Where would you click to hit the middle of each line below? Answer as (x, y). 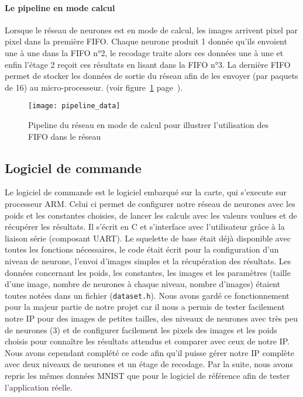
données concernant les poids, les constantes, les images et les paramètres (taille (148, 272)
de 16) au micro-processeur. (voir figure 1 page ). (94, 87)
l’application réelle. (39, 387)
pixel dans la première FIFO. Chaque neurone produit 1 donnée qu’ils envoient (146, 41)
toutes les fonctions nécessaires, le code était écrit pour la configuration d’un (142, 249)
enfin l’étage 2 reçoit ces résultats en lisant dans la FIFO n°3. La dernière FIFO (148, 64)
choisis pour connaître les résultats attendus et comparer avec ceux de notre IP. (147, 341)
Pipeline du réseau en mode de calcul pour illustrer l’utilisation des (148, 125)
